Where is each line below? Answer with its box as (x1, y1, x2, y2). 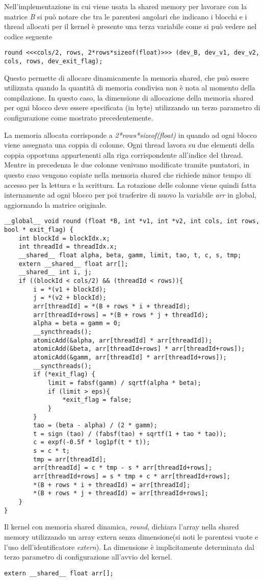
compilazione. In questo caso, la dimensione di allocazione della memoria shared (4, 92, 254, 103)
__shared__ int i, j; (18, 269, 92, 276)
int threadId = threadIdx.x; (18, 243, 117, 251)
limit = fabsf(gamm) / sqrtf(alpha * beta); (47, 379, 201, 386)
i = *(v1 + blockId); (33, 285, 107, 293)
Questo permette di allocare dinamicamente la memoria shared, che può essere (4, 72, 249, 83)
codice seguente (4, 31, 52, 41)
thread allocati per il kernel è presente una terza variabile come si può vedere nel (4, 21, 257, 32)
